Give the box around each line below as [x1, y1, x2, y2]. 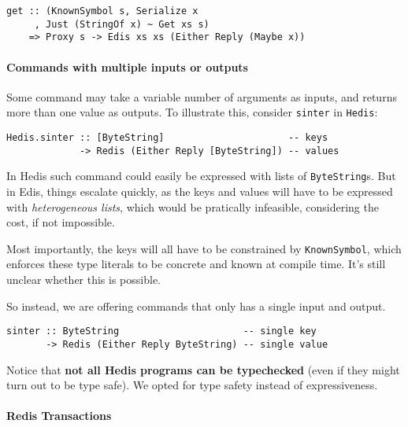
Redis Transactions [6, 407, 112, 424]
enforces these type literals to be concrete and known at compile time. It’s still [6, 256, 386, 272]
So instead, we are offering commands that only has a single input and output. [6, 297, 386, 314]
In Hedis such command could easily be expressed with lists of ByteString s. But [6, 167, 396, 184]
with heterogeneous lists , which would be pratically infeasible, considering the [6, 198, 379, 215]
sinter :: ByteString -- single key [6, 326, 317, 337]
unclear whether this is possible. [6, 271, 161, 288]
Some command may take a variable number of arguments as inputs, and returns [6, 88, 397, 105]
